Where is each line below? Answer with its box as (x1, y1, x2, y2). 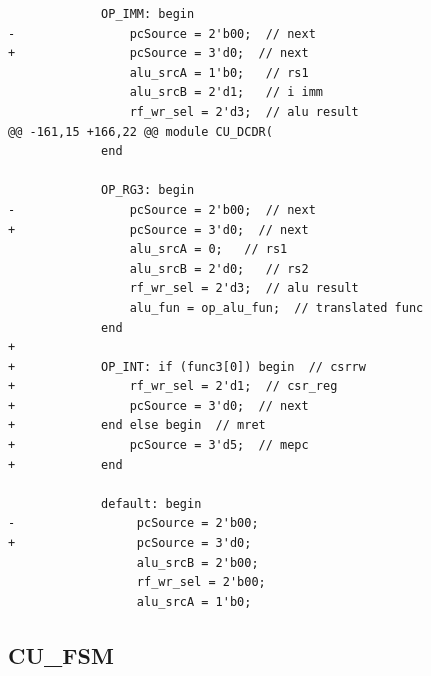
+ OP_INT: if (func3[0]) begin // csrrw (8, 359, 366, 374)
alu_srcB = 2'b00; (136, 555, 259, 570)
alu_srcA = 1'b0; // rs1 (129, 65, 309, 80)
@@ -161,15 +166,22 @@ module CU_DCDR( (8, 124, 273, 139)
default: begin (101, 496, 202, 511)
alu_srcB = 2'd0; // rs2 (129, 261, 309, 276)
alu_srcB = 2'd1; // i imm (129, 85, 323, 100)
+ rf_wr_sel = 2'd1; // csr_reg (8, 379, 338, 394)
